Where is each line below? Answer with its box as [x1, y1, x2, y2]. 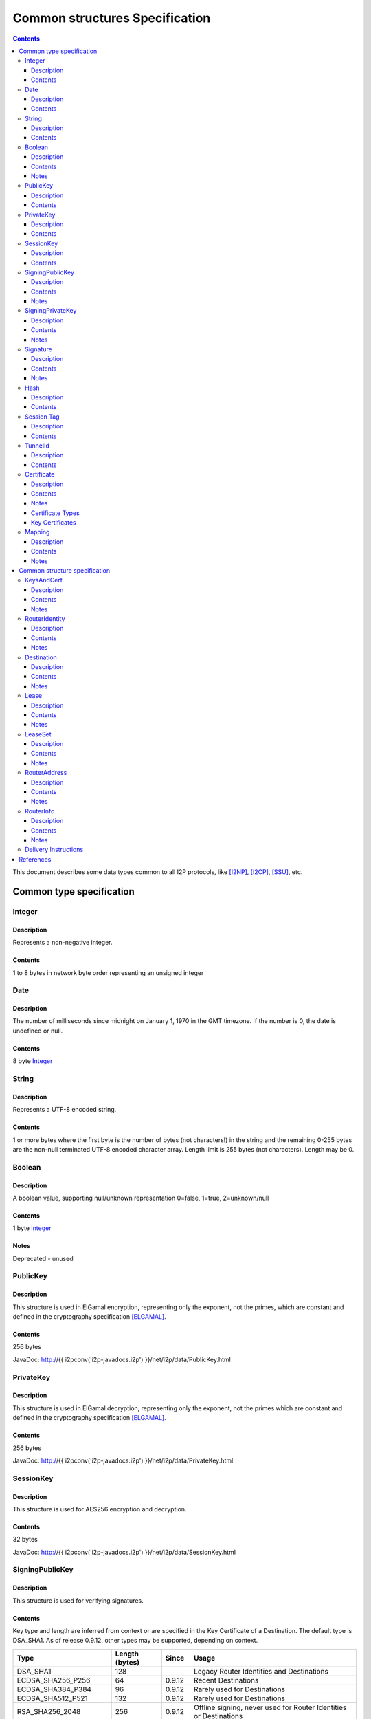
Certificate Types [31, 509, 80, 517]
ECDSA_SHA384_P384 [16, 1685, 92, 1694]
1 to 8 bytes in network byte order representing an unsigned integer [12, 968, 204, 976]
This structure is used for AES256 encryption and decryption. [12, 1504, 187, 1513]
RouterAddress [25, 769, 67, 777]
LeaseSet [25, 730, 52, 738]
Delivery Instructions [25, 846, 84, 854]
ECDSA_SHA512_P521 [16, 1694, 88, 1703]
